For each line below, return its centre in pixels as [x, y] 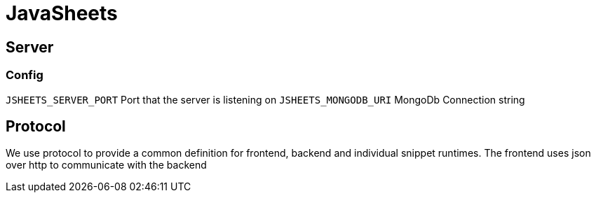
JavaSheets [62, 13]
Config [25, 75]
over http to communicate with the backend [106, 165]
